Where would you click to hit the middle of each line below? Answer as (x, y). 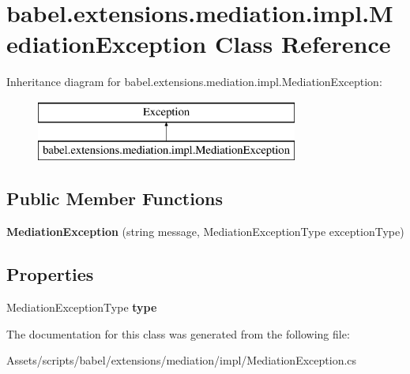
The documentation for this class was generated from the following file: (178, 333)
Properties (50, 274)
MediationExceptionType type (82, 307)
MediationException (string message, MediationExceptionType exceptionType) (205, 232)
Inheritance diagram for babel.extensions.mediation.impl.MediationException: (194, 82)
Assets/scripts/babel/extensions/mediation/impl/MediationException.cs (182, 360)
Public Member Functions (115, 198)
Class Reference (303, 44)
